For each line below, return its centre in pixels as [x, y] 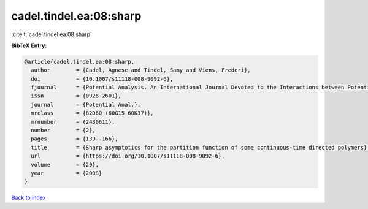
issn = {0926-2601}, [76, 96]
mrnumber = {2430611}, [73, 122]
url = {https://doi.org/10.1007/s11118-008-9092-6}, [128, 156]
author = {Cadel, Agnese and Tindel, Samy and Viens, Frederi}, [141, 70]
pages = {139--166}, [75, 139]
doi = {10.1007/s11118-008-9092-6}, [102, 79]
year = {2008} [67, 173]
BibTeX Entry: [29, 45]
